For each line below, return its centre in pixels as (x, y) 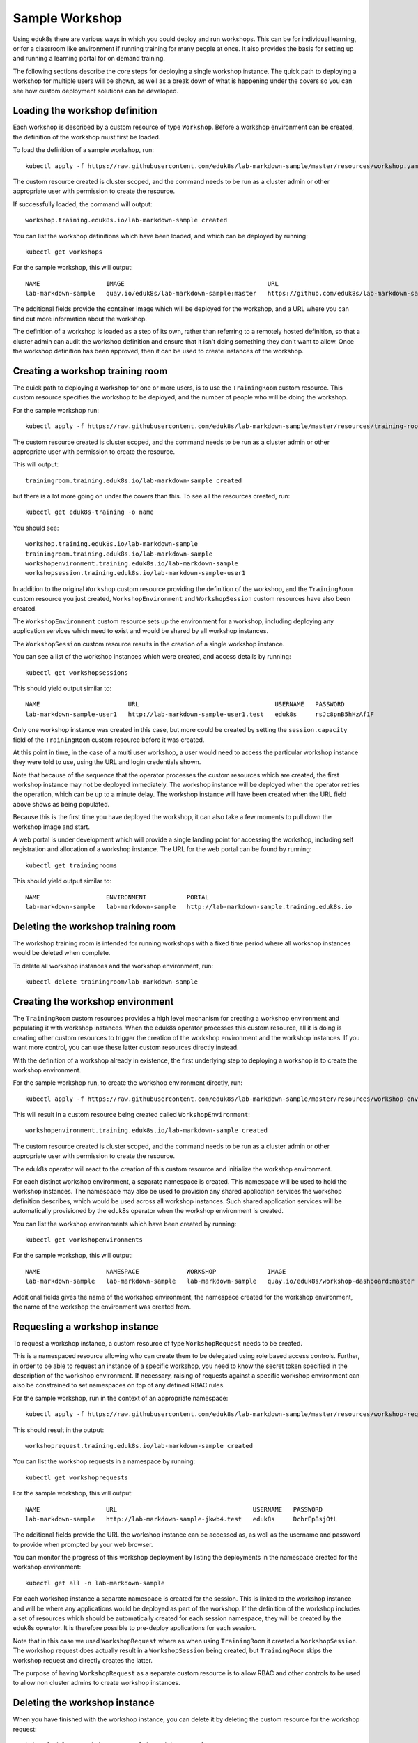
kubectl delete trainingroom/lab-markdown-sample (112, 982)
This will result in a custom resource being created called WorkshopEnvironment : (131, 1115)
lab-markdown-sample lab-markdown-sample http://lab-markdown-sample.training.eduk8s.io (189, 907)
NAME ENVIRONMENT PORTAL (117, 897)
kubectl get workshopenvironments (84, 1240)
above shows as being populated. (61, 804)
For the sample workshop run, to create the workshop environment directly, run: (128, 1083)
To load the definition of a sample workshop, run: (84, 150)
